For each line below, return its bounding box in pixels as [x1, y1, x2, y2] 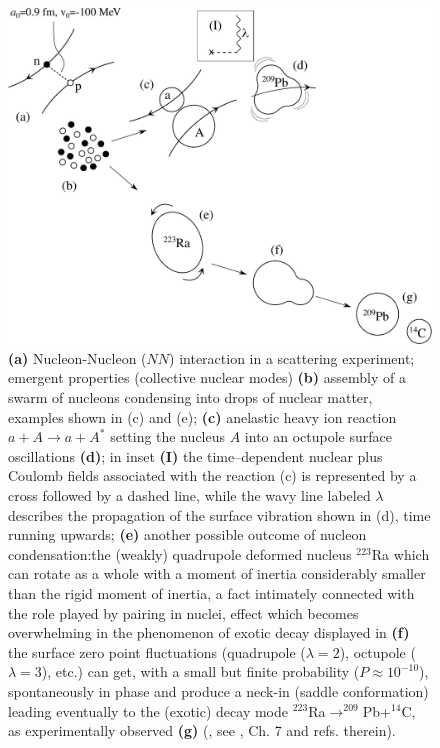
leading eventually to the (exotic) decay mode [8, 700, 288, 721]
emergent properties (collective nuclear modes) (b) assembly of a [8, 367, 406, 388]
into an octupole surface [244, 426, 392, 447]
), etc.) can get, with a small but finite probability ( [41, 661, 360, 682]
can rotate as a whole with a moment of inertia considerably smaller [8, 563, 426, 584]
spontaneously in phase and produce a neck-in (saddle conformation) [8, 680, 429, 701]
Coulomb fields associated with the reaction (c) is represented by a [8, 465, 417, 486]
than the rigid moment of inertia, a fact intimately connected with [8, 582, 415, 603]
